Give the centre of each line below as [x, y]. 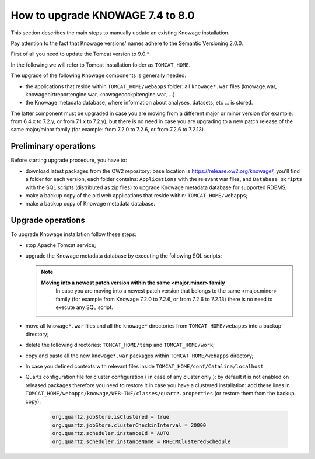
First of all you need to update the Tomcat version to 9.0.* [80, 54]
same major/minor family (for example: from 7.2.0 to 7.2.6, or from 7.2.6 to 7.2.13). [108, 130]
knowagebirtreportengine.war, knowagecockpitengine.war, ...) [100, 94]
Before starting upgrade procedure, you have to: [69, 160]
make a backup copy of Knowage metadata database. [90, 204]
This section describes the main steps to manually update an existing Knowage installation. [120, 33]
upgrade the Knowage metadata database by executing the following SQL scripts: [124, 256]
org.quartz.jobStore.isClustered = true [111, 417]
